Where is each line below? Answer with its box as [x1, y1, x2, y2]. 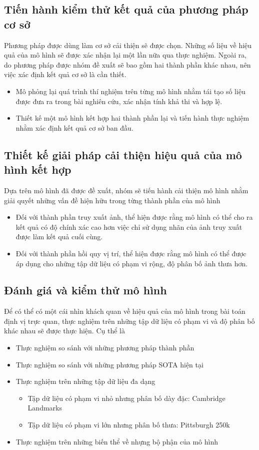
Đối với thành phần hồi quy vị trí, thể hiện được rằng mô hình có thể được [15, 248, 246, 258]
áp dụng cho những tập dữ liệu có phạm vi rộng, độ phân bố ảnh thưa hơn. [15, 258, 248, 268]
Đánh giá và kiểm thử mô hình [4, 282, 167, 298]
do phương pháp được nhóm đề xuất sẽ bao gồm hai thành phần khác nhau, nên [4, 59, 251, 70]
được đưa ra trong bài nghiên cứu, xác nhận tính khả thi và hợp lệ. [15, 96, 222, 106]
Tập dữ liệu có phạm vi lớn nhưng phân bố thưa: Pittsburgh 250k [27, 419, 230, 430]
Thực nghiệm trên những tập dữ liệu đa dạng [15, 376, 155, 386]
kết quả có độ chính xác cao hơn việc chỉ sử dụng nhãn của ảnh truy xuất [15, 221, 242, 232]
